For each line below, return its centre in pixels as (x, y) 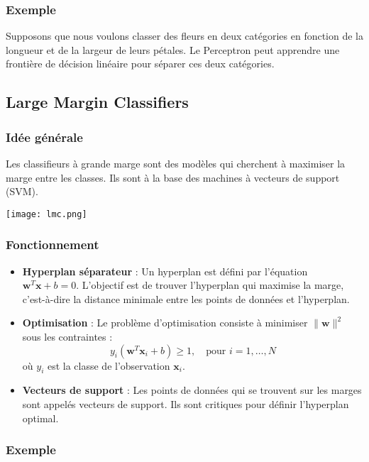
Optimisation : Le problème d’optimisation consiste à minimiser (165, 323)
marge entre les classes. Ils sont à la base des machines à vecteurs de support (173, 177)
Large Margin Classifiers (97, 102)
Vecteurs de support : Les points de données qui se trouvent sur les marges (192, 390)
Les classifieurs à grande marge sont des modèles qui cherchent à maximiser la (176, 163)
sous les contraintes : (67, 337)
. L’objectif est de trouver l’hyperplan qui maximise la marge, (210, 285)
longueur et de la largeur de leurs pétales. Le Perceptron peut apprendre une (173, 49)
